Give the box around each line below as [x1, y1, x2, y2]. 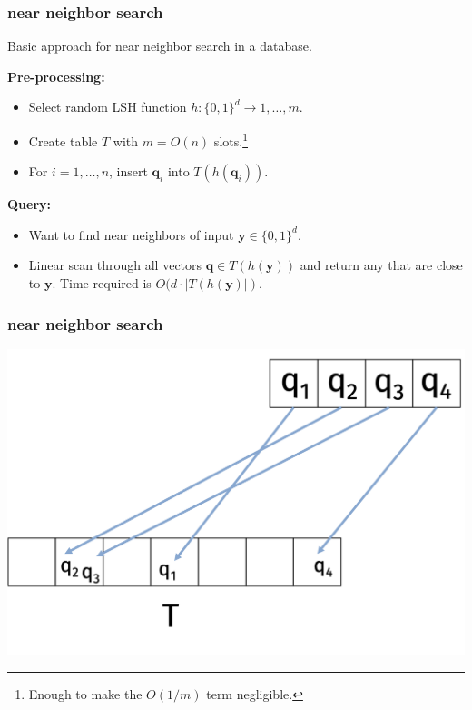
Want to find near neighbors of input [28, 225, 234, 244]
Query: [7, 195, 52, 214]
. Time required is [52, 274, 152, 293]
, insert [109, 162, 148, 181]
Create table [28, 131, 98, 150]
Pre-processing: [7, 66, 105, 85]
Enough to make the [28, 684, 143, 703]
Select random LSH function [28, 97, 187, 116]
